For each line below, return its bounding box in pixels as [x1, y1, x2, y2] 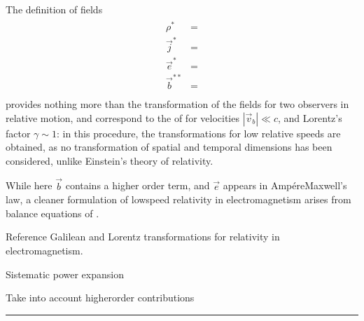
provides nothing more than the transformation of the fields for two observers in [6, 97, 349, 111]
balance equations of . [6, 205, 99, 220]
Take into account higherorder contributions [6, 290, 195, 305]
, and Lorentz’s [278, 110, 342, 125]
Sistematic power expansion [6, 266, 124, 281]
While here [6, 178, 52, 193]
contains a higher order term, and [65, 178, 210, 193]
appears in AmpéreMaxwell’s [223, 178, 347, 193]
